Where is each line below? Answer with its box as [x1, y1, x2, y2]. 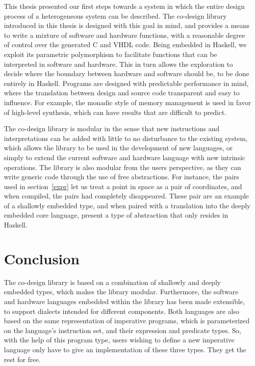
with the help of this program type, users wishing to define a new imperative [4, 335, 234, 345]
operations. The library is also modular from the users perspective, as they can [4, 162, 241, 172]
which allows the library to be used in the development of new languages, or [4, 142, 233, 153]
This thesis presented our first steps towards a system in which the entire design [4, 1, 245, 11]
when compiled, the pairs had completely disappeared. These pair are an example [4, 191, 249, 201]
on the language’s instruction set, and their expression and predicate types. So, [4, 325, 241, 335]
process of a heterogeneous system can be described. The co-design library [4, 10, 227, 21]
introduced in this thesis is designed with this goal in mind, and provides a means [4, 20, 250, 30]
